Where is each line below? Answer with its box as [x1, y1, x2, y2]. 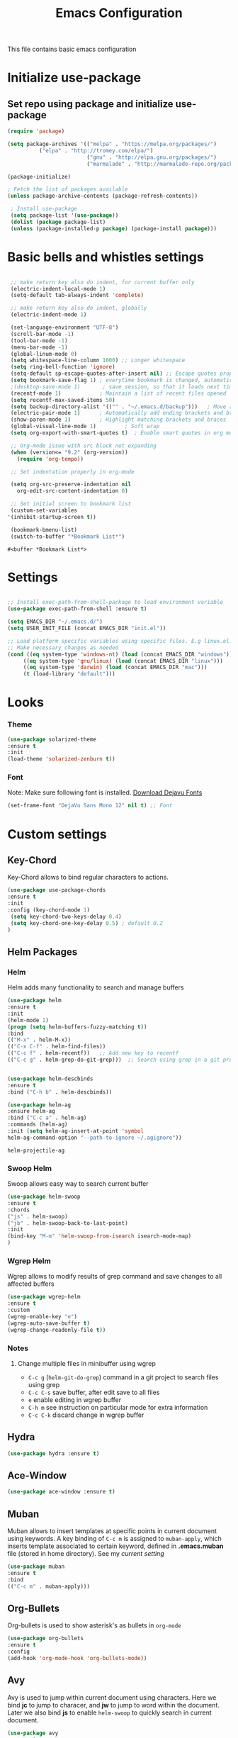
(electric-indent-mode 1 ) [10, 311, 87, 318]
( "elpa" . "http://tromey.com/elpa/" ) [38, 147, 154, 154]
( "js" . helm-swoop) [7, 1213, 69, 1220]
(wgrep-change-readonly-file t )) [7, 1326, 106, 1333]
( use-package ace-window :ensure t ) [7, 1488, 115, 1496]
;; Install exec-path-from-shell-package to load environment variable [7, 599, 223, 606]
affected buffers [7, 1279, 55, 1288]
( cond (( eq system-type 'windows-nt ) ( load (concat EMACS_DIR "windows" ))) [7, 651, 236, 658]
